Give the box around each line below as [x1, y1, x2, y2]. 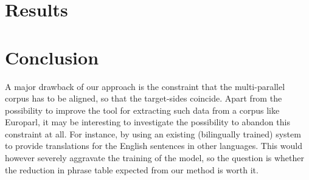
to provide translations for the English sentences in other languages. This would [5, 139, 302, 152]
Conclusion [5, 44, 99, 69]
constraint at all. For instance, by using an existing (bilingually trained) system [5, 127, 301, 140]
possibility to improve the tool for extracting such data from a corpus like [5, 103, 280, 116]
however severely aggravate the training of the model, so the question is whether [5, 151, 305, 164]
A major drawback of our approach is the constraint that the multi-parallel [5, 80, 285, 92]
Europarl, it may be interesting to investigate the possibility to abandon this [5, 116, 290, 128]
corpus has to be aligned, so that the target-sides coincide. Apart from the [5, 92, 282, 105]
